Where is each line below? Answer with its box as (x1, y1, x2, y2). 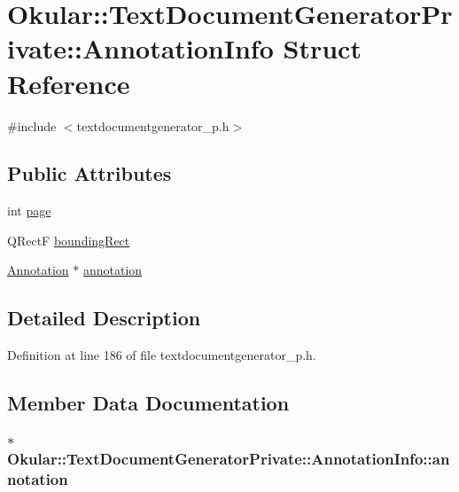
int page (7, 201, 51, 220)
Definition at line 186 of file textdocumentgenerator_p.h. (7, 346, 316, 364)
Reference (7, 65, 130, 101)
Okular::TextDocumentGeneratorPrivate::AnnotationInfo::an (7, 447, 450, 469)
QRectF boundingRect (7, 230, 130, 249)
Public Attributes (7, 160, 172, 187)
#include (7, 116, 57, 135)
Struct (283, 30, 362, 66)
